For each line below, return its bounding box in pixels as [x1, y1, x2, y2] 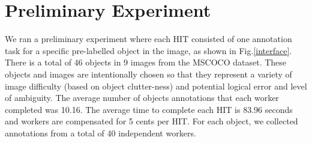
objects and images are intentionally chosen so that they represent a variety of [5, 67, 292, 80]
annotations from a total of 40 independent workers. [5, 126, 196, 139]
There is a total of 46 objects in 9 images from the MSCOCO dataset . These [5, 56, 287, 68]
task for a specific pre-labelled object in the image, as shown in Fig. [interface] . [5, 44, 292, 56]
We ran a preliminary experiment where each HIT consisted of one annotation [5, 32, 292, 45]
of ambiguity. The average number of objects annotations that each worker [5, 91, 279, 104]
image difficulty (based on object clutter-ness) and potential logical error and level [5, 79, 307, 92]
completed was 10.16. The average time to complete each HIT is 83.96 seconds [5, 103, 293, 115]
